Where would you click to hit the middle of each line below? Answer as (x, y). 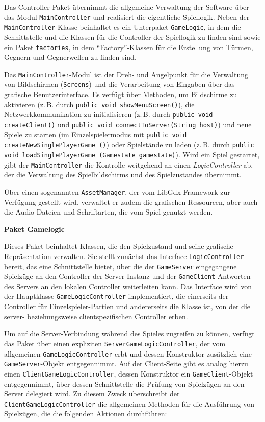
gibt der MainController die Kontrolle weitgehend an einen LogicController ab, (129, 164)
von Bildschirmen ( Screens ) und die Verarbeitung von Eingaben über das (120, 84)
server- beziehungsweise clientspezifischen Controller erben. (96, 316)
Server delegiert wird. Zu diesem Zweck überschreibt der (92, 394)
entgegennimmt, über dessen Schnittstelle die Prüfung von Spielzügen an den (124, 383)
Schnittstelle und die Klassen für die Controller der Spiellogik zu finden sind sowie (132, 37)
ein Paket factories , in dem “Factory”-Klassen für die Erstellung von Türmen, (129, 47)
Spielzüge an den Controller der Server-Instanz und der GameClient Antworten (127, 276)
